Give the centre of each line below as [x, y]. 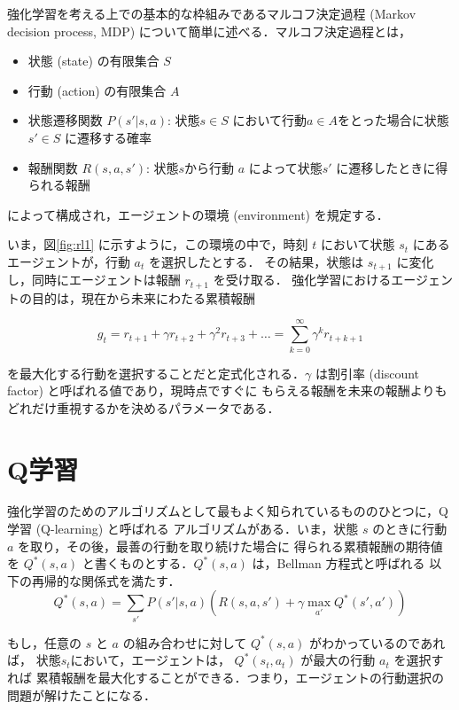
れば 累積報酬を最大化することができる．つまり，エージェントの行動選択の [226, 677]
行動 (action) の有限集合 [97, 90]
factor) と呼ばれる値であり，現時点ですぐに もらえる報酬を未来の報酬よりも [227, 390]
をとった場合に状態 [393, 120]
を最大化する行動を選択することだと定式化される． [156, 373]
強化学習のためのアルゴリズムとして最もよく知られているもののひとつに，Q [228, 511]
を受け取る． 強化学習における [302, 280]
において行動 [270, 120]
